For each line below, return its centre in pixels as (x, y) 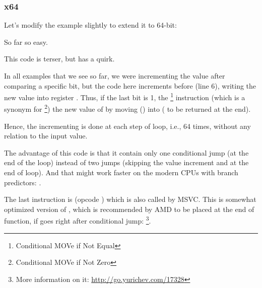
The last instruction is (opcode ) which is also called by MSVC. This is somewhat (130, 199)
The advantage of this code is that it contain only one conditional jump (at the (126, 152)
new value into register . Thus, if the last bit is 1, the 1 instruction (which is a (125, 96)
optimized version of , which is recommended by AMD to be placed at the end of (129, 209)
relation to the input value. (46, 136)
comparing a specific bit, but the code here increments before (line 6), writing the (130, 85)
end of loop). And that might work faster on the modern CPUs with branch (121, 172)
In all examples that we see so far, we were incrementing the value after (115, 76)
